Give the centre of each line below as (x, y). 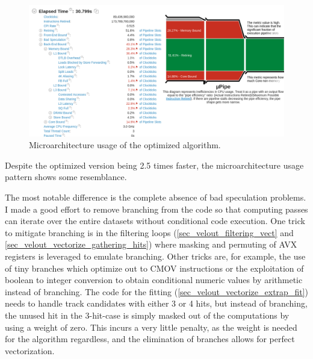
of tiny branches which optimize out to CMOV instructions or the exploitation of (154, 268)
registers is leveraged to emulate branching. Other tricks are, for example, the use (155, 256)
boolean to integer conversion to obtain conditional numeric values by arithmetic (154, 280)
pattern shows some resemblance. (66, 177)
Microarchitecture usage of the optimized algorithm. (125, 145)
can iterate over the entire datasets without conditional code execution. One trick (155, 221)
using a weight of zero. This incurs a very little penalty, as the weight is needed (151, 327)
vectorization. (30, 350)
